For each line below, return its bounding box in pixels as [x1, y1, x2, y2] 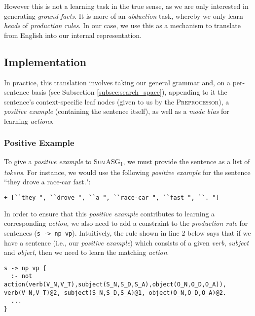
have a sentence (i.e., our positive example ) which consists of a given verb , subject [4, 237, 249, 247]
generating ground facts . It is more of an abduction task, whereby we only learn [4, 10, 243, 21]
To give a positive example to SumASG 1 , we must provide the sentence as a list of [4, 156, 250, 168]
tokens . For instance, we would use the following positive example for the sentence [4, 167, 251, 177]
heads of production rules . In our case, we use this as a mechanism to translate [4, 20, 241, 31]
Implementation [4, 54, 87, 69]
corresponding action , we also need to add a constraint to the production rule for [4, 218, 248, 228]
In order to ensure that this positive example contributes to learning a [4, 208, 215, 218]
